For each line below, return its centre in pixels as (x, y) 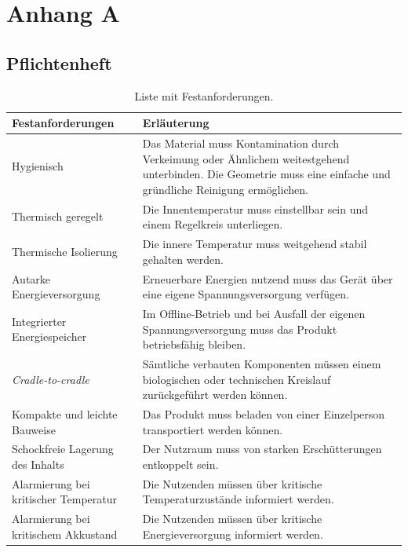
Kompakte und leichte (65, 414)
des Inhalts (38, 464)
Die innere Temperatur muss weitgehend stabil (255, 244)
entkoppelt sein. (180, 464)
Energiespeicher (49, 336)
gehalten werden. (183, 259)
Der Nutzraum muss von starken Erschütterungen (262, 449)
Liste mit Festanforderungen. (204, 95)
